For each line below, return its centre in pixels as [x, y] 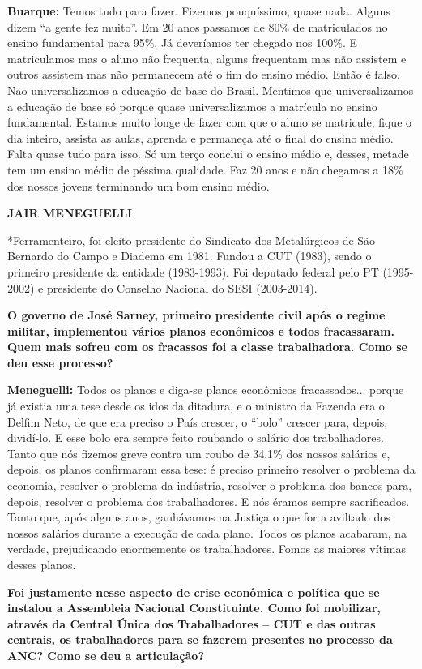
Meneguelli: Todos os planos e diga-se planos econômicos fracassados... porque [206, 390]
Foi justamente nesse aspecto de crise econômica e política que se [194, 592]
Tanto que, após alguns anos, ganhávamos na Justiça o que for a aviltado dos [199, 517]
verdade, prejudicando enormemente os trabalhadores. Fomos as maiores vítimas [207, 549]
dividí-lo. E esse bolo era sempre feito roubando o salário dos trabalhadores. [196, 437]
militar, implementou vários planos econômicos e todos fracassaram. [201, 330]
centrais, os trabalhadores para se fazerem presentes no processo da [200, 639]
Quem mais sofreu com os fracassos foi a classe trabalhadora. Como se [207, 347]
